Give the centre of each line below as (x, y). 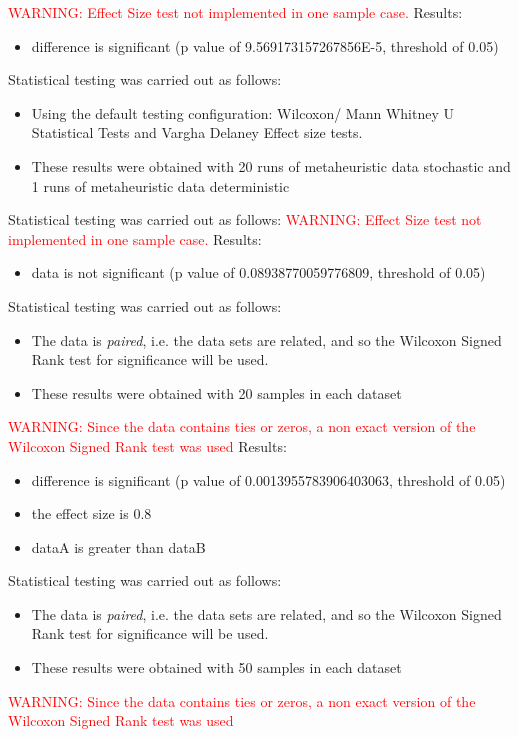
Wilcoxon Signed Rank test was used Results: (147, 445)
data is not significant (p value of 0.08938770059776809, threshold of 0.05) (258, 272)
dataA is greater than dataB (118, 546)
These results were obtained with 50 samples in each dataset (216, 667)
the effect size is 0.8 (91, 513)
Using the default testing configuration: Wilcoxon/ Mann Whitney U (242, 112)
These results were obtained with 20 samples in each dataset (216, 392)
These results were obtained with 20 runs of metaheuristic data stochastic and (271, 165)
